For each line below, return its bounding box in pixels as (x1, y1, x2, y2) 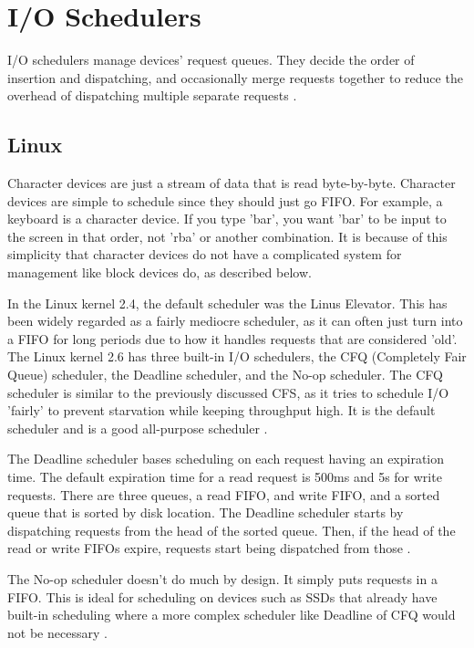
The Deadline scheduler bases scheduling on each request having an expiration (7, 449, 445, 468)
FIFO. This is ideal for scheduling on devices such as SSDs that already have (7, 587, 438, 606)
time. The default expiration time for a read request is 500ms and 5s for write (7, 467, 442, 486)
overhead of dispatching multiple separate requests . (7, 86, 297, 105)
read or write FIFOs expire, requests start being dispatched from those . (7, 538, 411, 558)
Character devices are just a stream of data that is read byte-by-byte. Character (7, 173, 456, 193)
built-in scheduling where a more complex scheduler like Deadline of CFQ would (7, 605, 456, 624)
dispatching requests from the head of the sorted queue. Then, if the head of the (7, 520, 456, 539)
